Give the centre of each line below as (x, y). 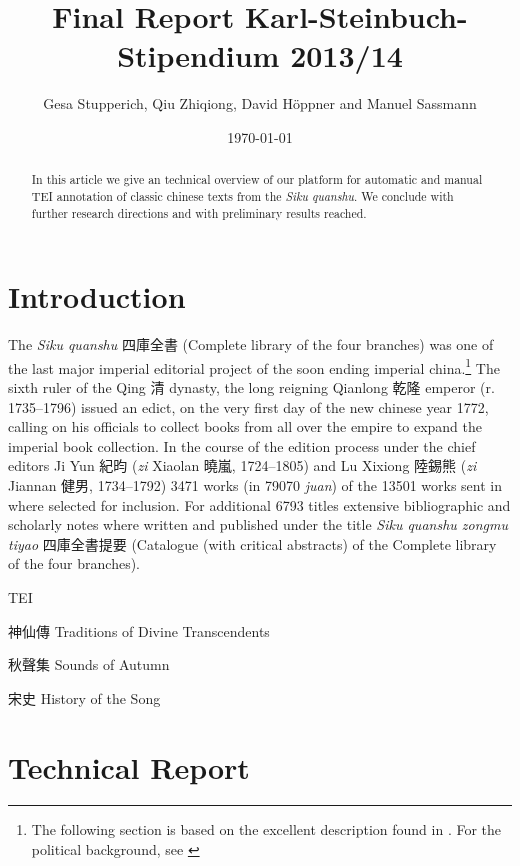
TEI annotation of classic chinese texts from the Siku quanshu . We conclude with (242, 195)
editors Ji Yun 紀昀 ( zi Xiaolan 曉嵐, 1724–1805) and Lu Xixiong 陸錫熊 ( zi (242, 465)
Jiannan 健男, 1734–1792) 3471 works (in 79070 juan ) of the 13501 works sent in (255, 485)
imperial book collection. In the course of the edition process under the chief (242, 445)
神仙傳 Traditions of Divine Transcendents (139, 630)
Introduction (97, 296)
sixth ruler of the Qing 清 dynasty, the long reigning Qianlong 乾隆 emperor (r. (251, 387)
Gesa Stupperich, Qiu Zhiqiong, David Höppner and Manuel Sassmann (260, 103)
